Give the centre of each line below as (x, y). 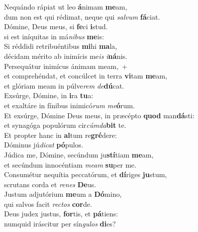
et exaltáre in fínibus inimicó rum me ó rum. (70, 105)
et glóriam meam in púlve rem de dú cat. (64, 85)
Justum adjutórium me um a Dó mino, (63, 194)
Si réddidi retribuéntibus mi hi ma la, (61, 46)
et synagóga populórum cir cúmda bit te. (65, 125)
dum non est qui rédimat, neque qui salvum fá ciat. (82, 16)
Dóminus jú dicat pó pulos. (44, 145)
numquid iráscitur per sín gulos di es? (60, 224)
